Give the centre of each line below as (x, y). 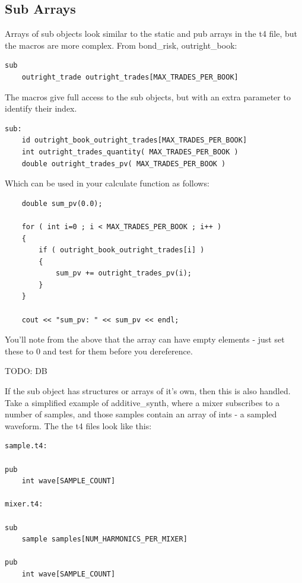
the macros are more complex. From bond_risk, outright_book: (121, 45)
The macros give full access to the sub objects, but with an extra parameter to (148, 96)
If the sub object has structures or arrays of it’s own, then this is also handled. (148, 391)
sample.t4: (26, 446)
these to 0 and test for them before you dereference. (99, 351)
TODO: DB (26, 371)
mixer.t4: (24, 504)
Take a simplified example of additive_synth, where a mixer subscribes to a (142, 402)
